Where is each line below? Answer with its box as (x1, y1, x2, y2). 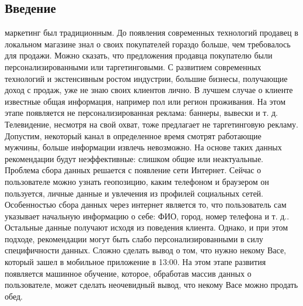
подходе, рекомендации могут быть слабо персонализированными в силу (5, 232, 263, 245)
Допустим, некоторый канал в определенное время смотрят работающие (5, 129, 262, 142)
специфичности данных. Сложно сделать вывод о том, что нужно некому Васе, (5, 244, 286, 256)
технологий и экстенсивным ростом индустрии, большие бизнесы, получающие (5, 72, 288, 84)
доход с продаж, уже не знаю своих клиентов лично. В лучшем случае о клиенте (5, 84, 293, 96)
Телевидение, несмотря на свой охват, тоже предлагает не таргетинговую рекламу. (5, 118, 298, 130)
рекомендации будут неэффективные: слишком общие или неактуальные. (5, 152, 263, 164)
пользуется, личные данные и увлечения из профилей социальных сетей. (5, 187, 263, 199)
